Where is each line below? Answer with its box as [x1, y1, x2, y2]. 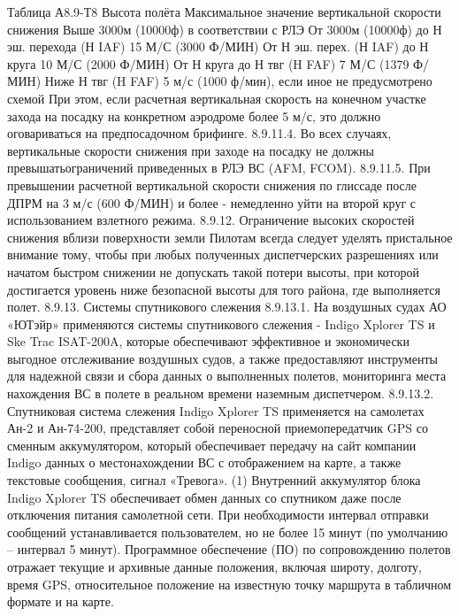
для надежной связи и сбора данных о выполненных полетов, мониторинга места [7, 366, 447, 385]
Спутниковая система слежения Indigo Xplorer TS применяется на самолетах [7, 401, 425, 420]
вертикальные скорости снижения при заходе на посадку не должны [7, 141, 374, 159]
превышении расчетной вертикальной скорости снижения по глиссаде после [7, 175, 417, 194]
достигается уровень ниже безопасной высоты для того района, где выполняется [7, 280, 440, 298]
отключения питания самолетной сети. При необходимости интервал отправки [7, 505, 429, 524]
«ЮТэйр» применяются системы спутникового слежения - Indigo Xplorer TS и [7, 314, 435, 333]
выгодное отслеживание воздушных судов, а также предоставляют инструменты [7, 349, 438, 367]
